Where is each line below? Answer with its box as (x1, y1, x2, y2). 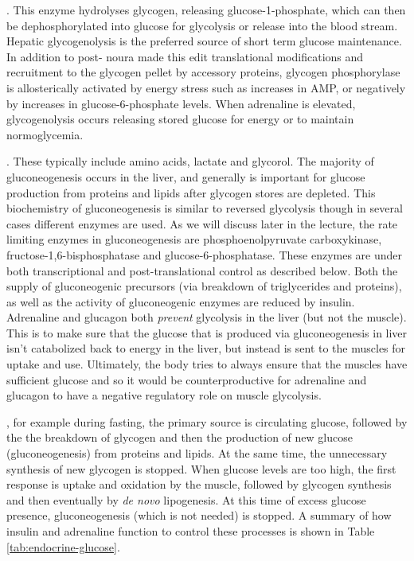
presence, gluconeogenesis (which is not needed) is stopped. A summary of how (6, 507, 392, 524)
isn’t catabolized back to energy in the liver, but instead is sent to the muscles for (6, 340, 406, 356)
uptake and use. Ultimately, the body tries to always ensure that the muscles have (6, 356, 408, 372)
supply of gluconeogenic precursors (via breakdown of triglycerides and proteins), (6, 278, 402, 294)
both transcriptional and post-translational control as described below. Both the (6, 262, 398, 279)
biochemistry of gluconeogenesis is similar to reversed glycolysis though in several (6, 200, 403, 216)
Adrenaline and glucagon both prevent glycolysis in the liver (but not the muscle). (6, 309, 407, 325)
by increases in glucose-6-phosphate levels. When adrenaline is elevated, (6, 95, 356, 111)
